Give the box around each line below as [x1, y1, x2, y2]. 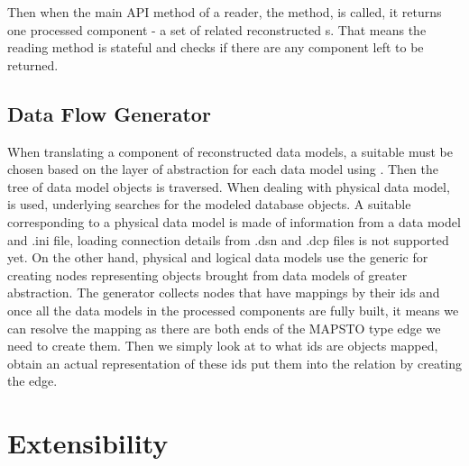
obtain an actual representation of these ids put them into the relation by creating [7, 353, 463, 372]
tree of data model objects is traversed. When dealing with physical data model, [7, 177, 450, 196]
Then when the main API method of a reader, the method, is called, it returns [7, 3, 442, 21]
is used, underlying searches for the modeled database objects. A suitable [7, 195, 411, 214]
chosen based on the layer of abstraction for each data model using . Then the [7, 160, 438, 178]
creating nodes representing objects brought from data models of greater [7, 265, 408, 284]
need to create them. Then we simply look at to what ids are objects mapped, [7, 336, 438, 355]
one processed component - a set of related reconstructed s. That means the [7, 20, 427, 39]
